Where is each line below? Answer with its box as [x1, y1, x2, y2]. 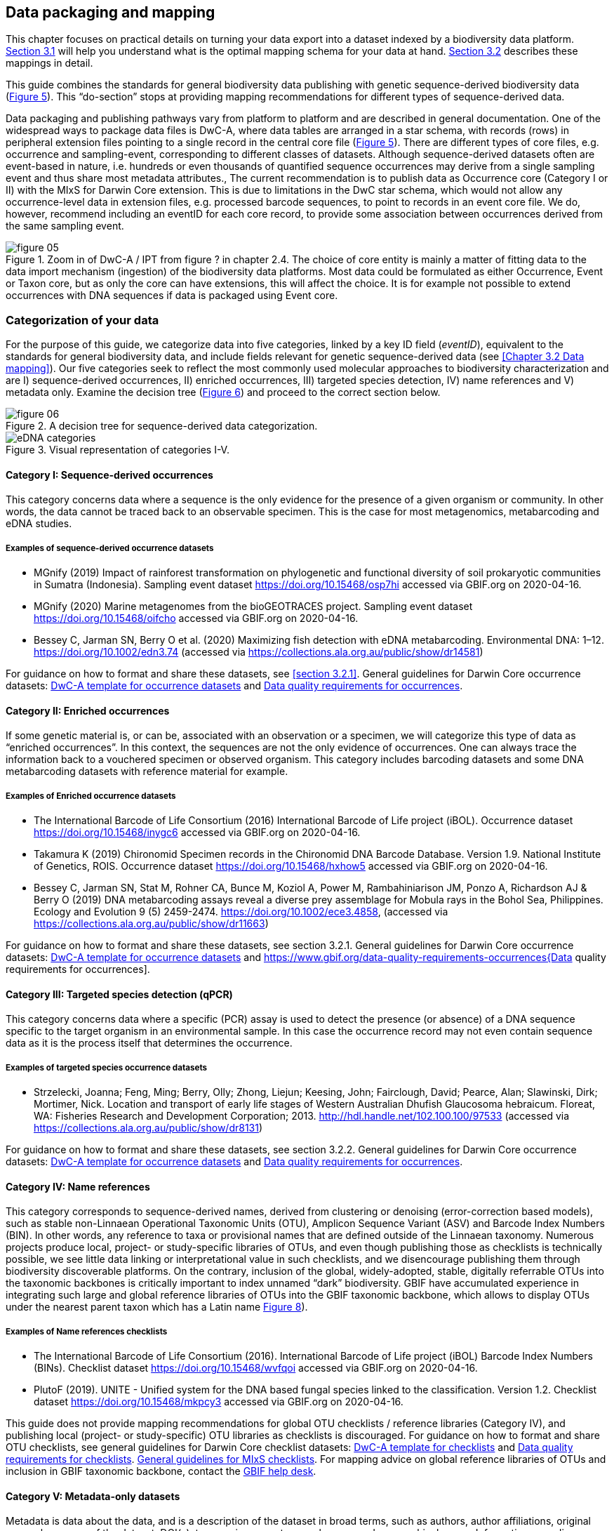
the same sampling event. [6, 220, 124, 232]
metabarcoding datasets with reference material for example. [6, 765, 288, 778]
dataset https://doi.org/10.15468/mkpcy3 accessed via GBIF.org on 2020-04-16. [34, 1396, 403, 1408]
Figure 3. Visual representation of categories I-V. [6, 444, 229, 456]
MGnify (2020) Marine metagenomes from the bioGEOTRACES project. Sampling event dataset [34, 600, 473, 613]
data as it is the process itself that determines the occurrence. [6, 1037, 293, 1049]
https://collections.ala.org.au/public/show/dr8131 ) [34, 1122, 263, 1134]
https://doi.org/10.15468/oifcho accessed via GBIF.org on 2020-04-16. [34, 612, 359, 625]
